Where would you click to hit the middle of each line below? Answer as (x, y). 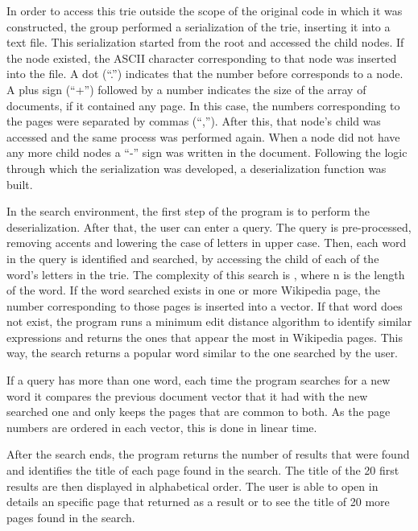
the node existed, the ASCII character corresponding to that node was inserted (202, 58)
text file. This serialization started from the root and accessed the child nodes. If (205, 42)
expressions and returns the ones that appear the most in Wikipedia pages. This (205, 337)
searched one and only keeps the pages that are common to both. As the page (199, 412)
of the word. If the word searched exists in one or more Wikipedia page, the (193, 290)
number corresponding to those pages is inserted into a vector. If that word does (205, 305)
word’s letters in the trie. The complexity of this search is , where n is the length (206, 274)
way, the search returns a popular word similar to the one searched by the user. (203, 353)
